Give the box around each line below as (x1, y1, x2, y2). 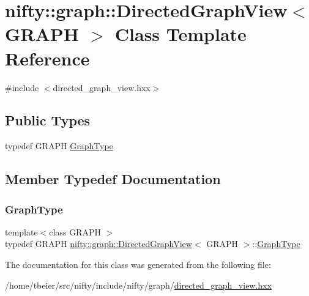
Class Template (114, 21, 247, 46)
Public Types (5, 111, 91, 130)
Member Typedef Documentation (5, 169, 221, 188)
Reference (5, 45, 90, 70)
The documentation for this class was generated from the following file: (5, 258, 271, 271)
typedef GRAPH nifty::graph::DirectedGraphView (5, 237, 192, 250)
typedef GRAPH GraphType (5, 139, 113, 152)
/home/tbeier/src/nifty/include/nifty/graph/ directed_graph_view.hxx (5, 278, 272, 291)
